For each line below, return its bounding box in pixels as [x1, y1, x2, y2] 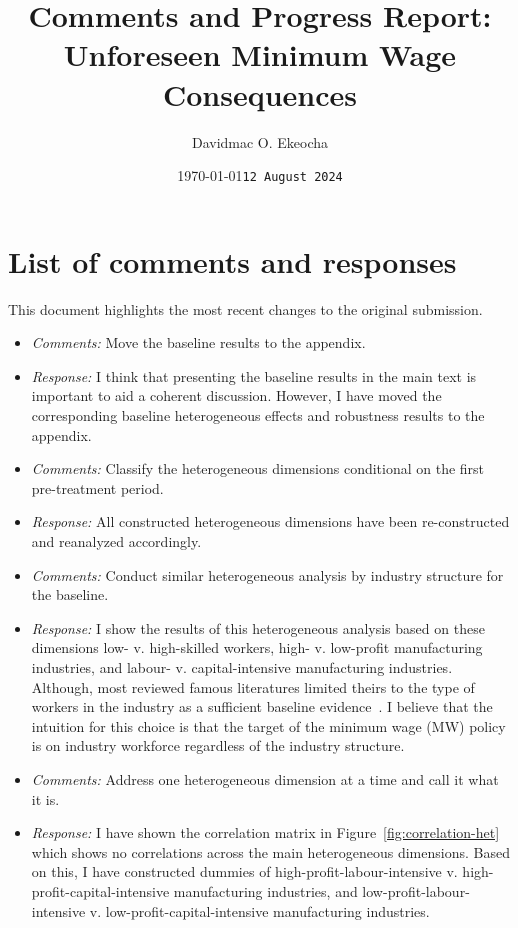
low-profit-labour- [362, 880, 470, 901]
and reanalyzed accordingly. [31, 531, 202, 552]
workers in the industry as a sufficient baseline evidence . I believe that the [31, 696, 493, 717]
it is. [31, 788, 60, 809]
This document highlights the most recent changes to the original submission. [8, 298, 483, 319]
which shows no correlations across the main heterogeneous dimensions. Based [31, 841, 510, 862]
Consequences [162, 73, 358, 114]
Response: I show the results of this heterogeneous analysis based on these [31, 617, 485, 638]
